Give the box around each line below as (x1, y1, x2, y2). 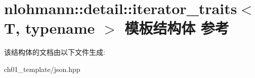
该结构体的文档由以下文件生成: (4, 47, 105, 57)
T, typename (4, 18, 95, 38)
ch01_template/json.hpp (4, 63, 80, 74)
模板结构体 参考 (124, 18, 229, 38)
